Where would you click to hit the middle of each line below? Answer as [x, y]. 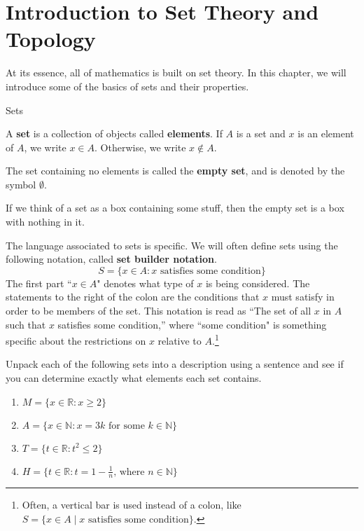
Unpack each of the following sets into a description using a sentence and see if [175, 364]
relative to [180, 340]
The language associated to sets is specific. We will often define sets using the [172, 245]
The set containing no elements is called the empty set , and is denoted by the [175, 171]
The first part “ [39, 283]
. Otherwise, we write [140, 147]
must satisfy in [303, 297]
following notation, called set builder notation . [111, 259]
